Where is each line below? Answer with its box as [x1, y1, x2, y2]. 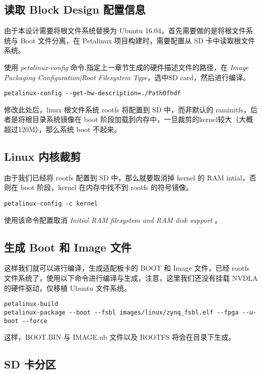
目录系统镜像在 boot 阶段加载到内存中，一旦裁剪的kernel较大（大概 [32, 114, 253, 124]
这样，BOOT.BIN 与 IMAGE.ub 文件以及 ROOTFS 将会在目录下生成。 [4, 332, 236, 342]
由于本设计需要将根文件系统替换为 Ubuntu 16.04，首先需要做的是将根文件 [4, 25, 246, 36]
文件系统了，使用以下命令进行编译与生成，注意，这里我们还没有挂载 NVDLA [4, 273, 258, 283]
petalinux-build [4, 300, 58, 308]
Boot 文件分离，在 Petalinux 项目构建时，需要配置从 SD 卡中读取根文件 [20, 35, 255, 45]
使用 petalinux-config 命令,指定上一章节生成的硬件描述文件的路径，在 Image [4, 61, 249, 72]
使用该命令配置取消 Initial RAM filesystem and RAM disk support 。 [4, 214, 222, 225]
